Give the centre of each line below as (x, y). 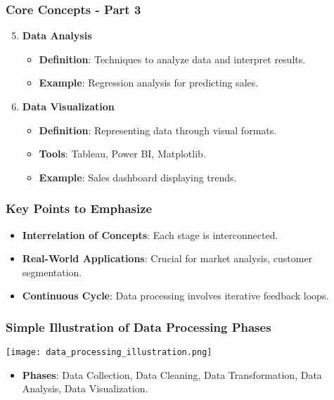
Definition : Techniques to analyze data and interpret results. (172, 59)
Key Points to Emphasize (79, 208)
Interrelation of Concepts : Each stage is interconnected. (150, 234)
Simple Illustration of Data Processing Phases (139, 327)
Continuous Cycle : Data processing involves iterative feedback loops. (175, 296)
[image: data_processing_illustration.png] (109, 353)
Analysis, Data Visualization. (85, 388)
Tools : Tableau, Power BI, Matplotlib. (122, 154)
